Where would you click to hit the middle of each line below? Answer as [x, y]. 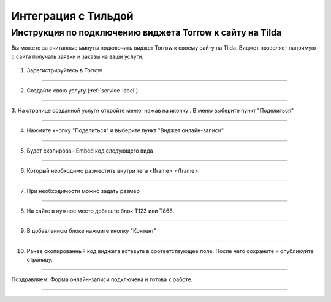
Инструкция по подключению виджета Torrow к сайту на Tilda [146, 32]
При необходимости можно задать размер [83, 191]
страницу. [40, 260]
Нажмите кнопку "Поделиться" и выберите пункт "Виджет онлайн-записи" [125, 130]
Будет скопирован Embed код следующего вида [90, 151]
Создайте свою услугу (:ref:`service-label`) [82, 90]
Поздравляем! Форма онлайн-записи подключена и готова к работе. [102, 279]
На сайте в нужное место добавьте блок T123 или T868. [101, 211]
